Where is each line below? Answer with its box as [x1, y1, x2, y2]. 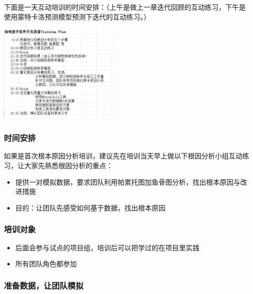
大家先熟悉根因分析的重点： [24, 160, 113, 170]
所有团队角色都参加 [15, 259, 77, 269]
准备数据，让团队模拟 [4, 279, 84, 291]
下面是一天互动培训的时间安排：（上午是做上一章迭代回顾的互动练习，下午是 [4, 2, 246, 12]
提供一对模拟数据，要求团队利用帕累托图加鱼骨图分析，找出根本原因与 [15, 176, 240, 187]
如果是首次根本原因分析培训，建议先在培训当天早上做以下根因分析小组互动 [4, 151, 242, 161]
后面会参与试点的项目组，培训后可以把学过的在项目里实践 [15, 242, 199, 252]
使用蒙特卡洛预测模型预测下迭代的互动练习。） [4, 11, 150, 21]
